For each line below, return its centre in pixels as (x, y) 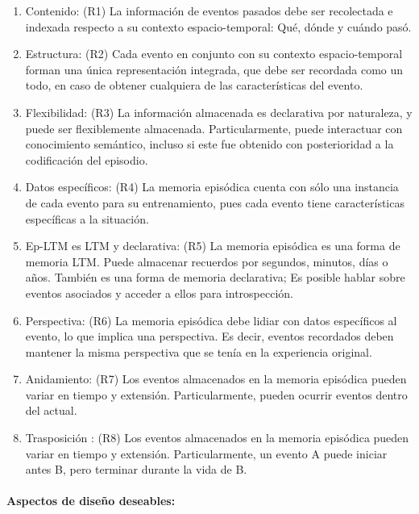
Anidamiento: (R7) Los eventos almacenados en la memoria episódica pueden (216, 379)
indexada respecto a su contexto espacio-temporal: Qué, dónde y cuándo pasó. (218, 26)
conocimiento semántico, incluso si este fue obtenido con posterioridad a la (209, 144)
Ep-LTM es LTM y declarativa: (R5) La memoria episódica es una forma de (213, 246)
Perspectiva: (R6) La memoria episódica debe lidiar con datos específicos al (211, 320)
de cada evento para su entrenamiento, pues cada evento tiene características (215, 202)
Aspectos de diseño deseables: (91, 501)
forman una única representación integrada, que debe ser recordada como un (214, 69)
